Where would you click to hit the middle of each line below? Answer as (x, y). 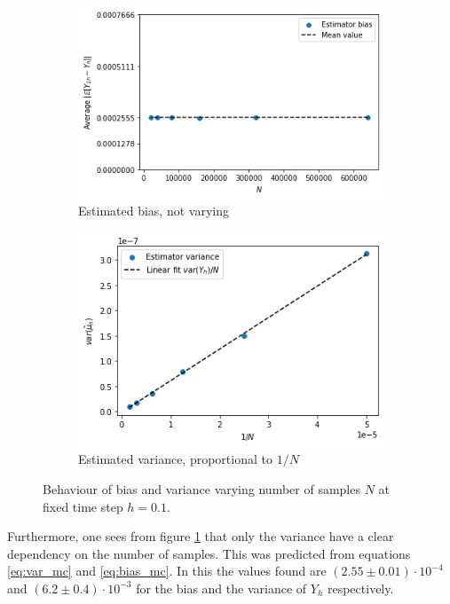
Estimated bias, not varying (154, 210)
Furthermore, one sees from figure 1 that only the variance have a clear (201, 536)
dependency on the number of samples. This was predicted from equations (209, 553)
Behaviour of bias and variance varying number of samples (201, 488)
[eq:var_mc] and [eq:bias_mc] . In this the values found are (167, 571)
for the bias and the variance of (221, 588)
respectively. (360, 588)
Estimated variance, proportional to (175, 459)
